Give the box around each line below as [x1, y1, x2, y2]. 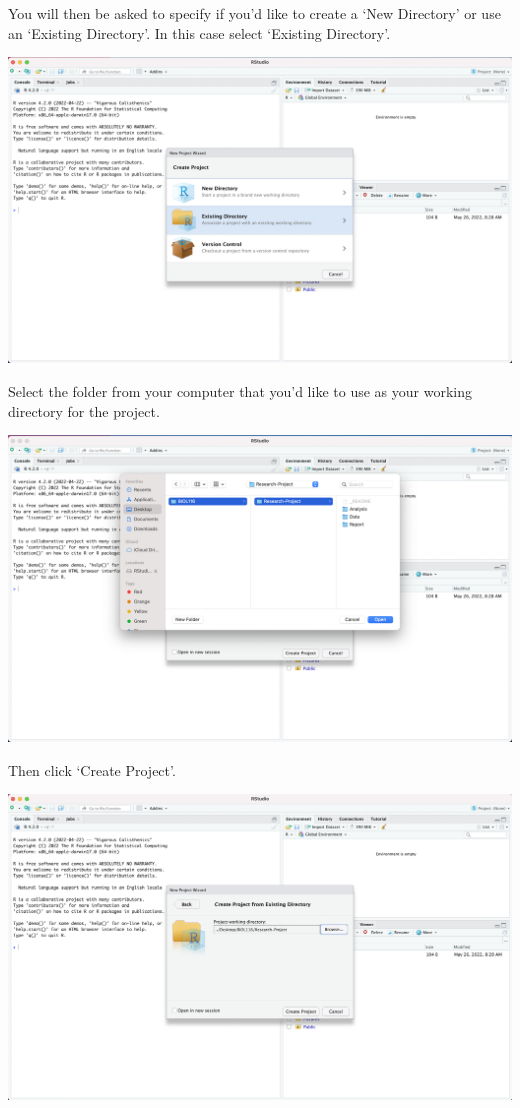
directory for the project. [8, 400, 160, 421]
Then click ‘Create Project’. [8, 759, 176, 780]
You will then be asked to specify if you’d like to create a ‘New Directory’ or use [8, 3, 501, 23]
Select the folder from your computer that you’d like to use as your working [8, 380, 472, 401]
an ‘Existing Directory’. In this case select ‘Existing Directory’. [8, 22, 391, 43]
